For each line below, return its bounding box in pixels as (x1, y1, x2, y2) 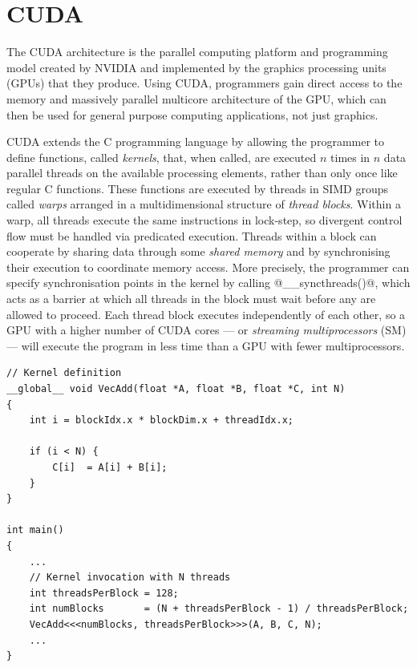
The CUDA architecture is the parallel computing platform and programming (6, 43, 388, 60)
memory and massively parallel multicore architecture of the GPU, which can (6, 90, 387, 107)
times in (330, 148, 370, 165)
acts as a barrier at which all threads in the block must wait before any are (6, 290, 376, 307)
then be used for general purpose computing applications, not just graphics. (6, 106, 379, 123)
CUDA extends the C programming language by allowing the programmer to (6, 133, 385, 150)
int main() (6, 524, 64, 536)
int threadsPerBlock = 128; (29, 587, 179, 599)
